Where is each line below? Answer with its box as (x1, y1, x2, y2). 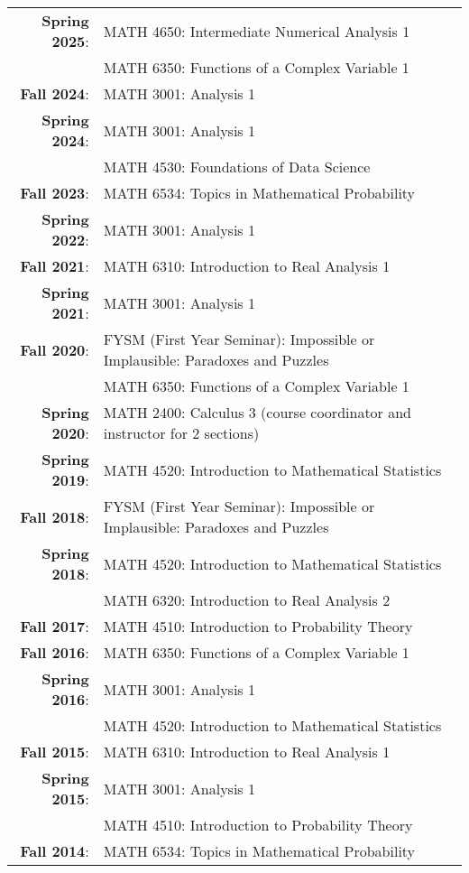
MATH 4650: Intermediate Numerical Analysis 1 (103, 20, 410, 42)
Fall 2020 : (20, 339, 89, 360)
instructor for (103, 423, 188, 443)
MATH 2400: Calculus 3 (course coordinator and (103, 402, 411, 423)
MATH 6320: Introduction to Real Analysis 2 (103, 590, 391, 610)
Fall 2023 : (20, 182, 89, 203)
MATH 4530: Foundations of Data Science (103, 156, 371, 177)
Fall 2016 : (20, 642, 89, 663)
